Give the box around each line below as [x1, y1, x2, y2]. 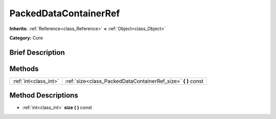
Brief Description [9, 48, 65, 57]
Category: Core [9, 35, 43, 41]
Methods [9, 64, 39, 73]
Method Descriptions [9, 91, 79, 100]
